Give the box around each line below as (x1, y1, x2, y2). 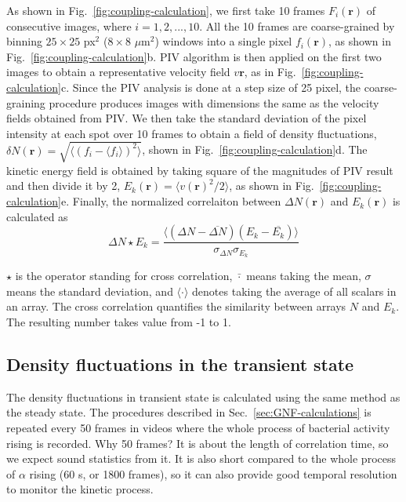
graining (6, 94, 45, 111)
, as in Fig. (244, 64, 296, 80)
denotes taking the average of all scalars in (192, 282, 397, 299)
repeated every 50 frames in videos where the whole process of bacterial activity (6, 419, 390, 435)
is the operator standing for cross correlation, (15, 267, 233, 284)
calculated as (6, 208, 68, 224)
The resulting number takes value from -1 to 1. (6, 313, 231, 329)
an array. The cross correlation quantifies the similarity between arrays (6, 298, 346, 315)
